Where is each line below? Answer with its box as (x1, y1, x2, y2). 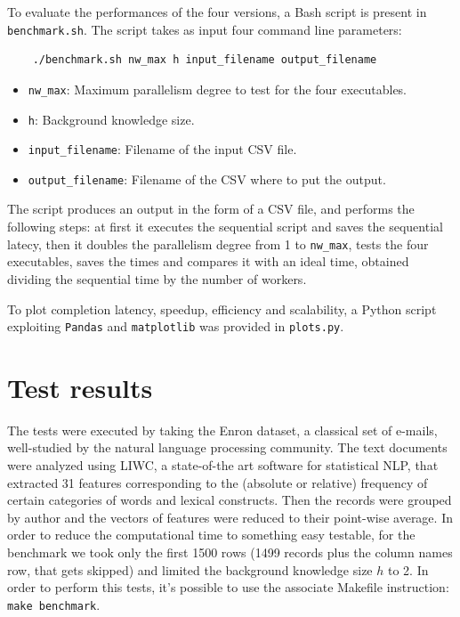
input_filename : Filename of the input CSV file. (28, 140, 297, 158)
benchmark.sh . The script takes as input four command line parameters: (7, 20, 402, 38)
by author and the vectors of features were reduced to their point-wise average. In (7, 507, 453, 526)
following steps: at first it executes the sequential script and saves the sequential (7, 217, 443, 236)
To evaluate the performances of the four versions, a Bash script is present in (7, 3, 427, 20)
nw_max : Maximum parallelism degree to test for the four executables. (28, 79, 408, 98)
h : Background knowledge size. (28, 110, 195, 128)
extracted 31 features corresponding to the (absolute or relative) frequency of (7, 473, 428, 491)
